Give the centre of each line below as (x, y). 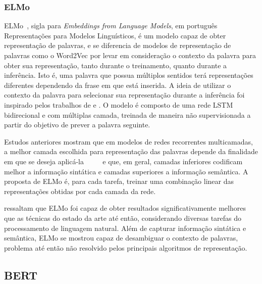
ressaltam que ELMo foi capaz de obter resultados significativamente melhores (125, 208)
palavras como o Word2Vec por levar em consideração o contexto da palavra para (130, 55)
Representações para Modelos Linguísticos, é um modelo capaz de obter (115, 35)
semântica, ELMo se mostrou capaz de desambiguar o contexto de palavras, (121, 238)
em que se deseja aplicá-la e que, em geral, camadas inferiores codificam (123, 161)
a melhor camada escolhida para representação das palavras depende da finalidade (131, 151)
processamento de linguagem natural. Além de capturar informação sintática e (125, 228)
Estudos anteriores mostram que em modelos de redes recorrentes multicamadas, (128, 141)
